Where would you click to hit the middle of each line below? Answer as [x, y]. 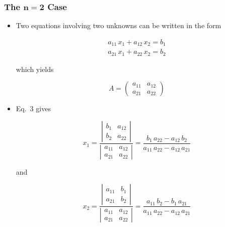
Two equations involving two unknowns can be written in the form [119, 25]
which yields [35, 69]
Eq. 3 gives [33, 108]
